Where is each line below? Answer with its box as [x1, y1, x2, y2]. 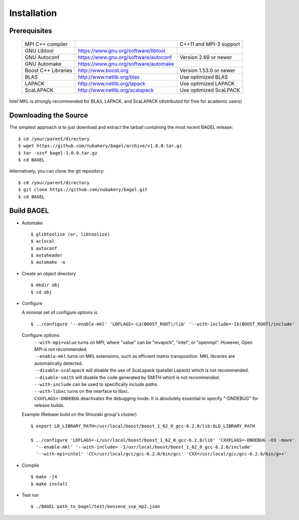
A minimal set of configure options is [22, 309, 98, 315]
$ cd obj [31, 289, 52, 295]
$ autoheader [31, 253, 63, 258]
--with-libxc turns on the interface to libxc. [34, 388, 130, 394]
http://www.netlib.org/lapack [78, 80, 146, 87]
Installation [9, 8, 57, 19]
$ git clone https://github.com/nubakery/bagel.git [18, 187, 148, 193]
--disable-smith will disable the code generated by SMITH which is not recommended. [34, 374, 220, 380]
